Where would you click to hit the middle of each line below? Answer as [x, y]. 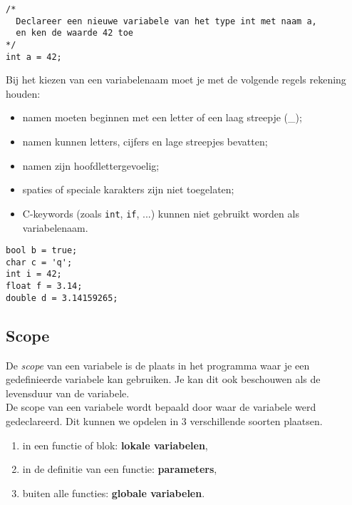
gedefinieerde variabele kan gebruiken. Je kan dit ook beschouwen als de [163, 379]
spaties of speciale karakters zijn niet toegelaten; [128, 189]
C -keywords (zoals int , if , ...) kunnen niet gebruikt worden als [161, 213]
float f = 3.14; [44, 286]
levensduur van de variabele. [68, 393]
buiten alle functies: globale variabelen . [114, 493]
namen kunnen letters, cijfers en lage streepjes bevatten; [145, 142]
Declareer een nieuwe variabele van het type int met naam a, [166, 21]
